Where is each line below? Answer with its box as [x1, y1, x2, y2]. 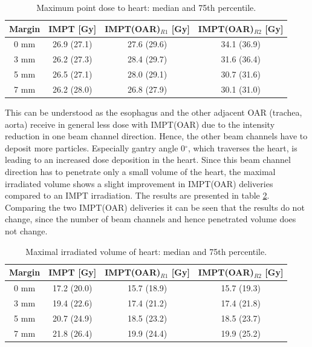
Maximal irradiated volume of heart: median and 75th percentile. [25, 245, 267, 257]
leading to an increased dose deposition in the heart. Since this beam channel [5, 153, 291, 166]
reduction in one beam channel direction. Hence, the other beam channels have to [5, 130, 308, 142]
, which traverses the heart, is [187, 141, 297, 154]
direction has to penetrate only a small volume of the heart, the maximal [5, 165, 276, 178]
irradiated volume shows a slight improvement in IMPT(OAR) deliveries [5, 177, 273, 190]
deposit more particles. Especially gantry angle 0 [5, 141, 186, 154]
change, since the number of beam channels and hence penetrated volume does [5, 213, 296, 225]
